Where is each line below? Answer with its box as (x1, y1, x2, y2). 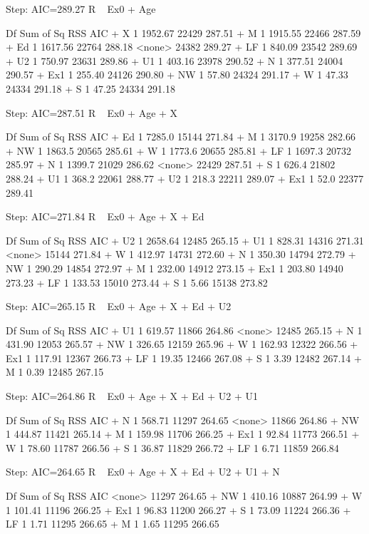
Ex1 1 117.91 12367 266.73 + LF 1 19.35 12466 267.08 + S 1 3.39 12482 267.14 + (6, 350, 362, 365)
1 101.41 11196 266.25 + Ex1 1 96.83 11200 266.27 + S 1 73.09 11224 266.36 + (6, 502, 351, 517)
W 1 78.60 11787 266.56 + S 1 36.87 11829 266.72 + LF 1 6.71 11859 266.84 (6, 440, 339, 455)
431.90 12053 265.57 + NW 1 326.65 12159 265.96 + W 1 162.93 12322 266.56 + (6, 337, 358, 351)
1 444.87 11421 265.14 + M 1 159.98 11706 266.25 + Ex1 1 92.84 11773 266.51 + (6, 426, 360, 441)
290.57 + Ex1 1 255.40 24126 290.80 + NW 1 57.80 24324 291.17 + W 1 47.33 (6, 67, 348, 82)
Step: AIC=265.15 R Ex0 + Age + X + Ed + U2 (6, 299, 232, 314)
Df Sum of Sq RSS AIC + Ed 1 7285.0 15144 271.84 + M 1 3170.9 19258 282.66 (6, 129, 355, 144)
